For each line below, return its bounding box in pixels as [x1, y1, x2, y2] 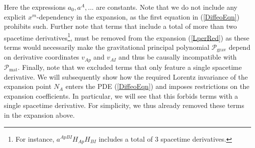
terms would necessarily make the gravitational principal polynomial [4, 42, 209, 52]
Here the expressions [4, 2, 66, 12]
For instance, [15, 133, 54, 144]
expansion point [4, 81, 51, 91]
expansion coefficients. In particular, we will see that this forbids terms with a [4, 90, 238, 101]
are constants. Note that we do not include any [96, 2, 238, 12]
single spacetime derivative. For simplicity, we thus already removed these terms [4, 100, 245, 110]
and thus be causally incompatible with [118, 52, 237, 62]
